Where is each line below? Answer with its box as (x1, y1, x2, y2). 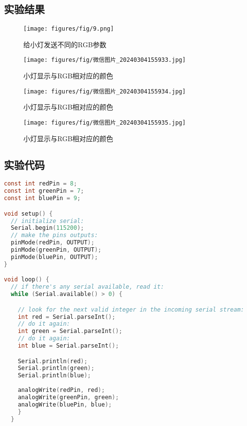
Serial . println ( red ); (18, 357, 88, 365)
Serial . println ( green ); (18, 365, 95, 372)
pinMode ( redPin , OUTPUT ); (11, 239, 95, 246)
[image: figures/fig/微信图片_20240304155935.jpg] (23, 119, 186, 126)
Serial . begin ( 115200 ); (11, 224, 84, 232)
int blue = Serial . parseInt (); (18, 342, 119, 349)
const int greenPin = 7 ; (4, 187, 84, 195)
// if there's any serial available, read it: (11, 283, 164, 291)
